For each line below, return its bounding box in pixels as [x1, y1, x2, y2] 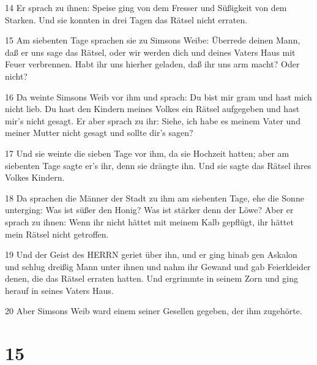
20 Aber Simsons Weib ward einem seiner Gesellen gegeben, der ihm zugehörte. [5, 304, 302, 317]
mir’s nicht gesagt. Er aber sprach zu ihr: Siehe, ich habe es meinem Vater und [5, 114, 300, 127]
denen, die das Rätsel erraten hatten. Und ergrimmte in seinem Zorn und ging [5, 272, 298, 285]
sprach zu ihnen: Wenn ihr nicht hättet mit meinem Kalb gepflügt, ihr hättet [5, 215, 294, 228]
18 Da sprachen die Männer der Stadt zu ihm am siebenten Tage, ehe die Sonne [5, 191, 304, 204]
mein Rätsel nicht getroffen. [5, 227, 109, 240]
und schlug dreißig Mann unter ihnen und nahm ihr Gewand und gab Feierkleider [5, 260, 311, 273]
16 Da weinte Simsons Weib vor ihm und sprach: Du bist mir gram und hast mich [5, 90, 312, 103]
